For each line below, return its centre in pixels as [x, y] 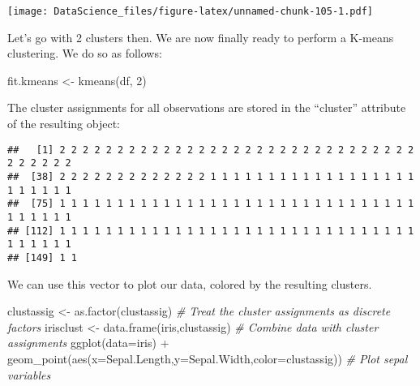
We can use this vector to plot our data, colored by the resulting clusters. [190, 283]
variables [29, 374]
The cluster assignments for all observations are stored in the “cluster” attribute [207, 107]
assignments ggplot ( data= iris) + [88, 343]
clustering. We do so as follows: [85, 53]
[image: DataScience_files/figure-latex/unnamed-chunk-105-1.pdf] [191, 11]
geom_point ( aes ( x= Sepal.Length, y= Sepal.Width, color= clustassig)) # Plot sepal [208, 358]
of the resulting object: [64, 124]
